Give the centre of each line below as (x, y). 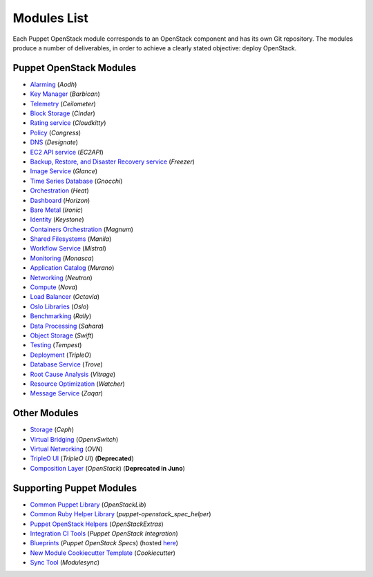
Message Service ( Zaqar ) (67, 393)
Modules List (51, 18)
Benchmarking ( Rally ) (61, 316)
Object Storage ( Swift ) (62, 335)
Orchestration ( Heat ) (59, 190)
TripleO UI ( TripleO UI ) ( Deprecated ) (82, 458)
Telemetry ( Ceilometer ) (63, 104)
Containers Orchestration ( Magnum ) (82, 229)
